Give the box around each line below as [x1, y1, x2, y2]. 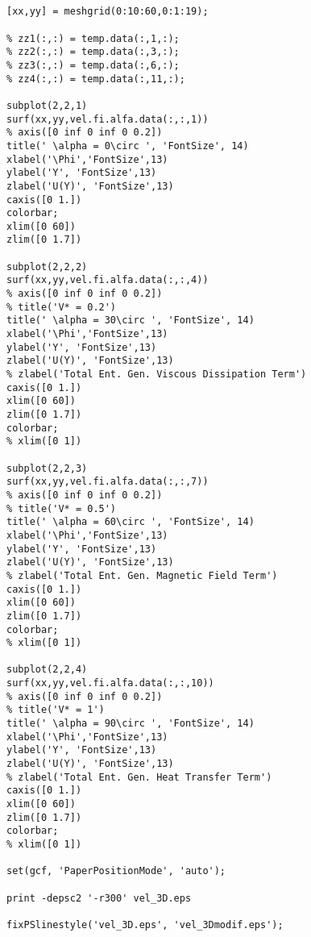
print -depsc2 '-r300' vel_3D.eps [6, 892, 192, 904]
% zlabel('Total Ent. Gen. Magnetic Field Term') [6, 569, 278, 581]
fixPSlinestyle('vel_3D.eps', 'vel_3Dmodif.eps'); [6, 918, 284, 931]
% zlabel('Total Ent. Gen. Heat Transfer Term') [6, 771, 272, 783]
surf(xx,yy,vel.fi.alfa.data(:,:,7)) [6, 476, 209, 488]
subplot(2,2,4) [6, 664, 88, 676]
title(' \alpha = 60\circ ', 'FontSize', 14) [6, 516, 255, 528]
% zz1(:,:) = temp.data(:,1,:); [6, 32, 180, 44]
